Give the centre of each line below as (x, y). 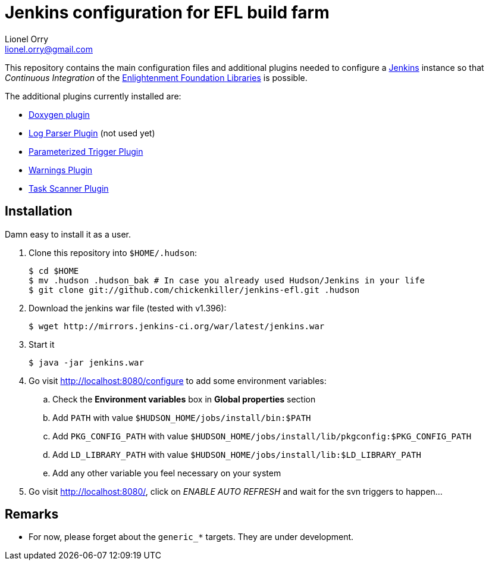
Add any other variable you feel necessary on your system (167, 473)
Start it (42, 344)
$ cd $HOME (54, 271)
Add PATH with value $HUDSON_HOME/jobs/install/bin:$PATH (182, 417)
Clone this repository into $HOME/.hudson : (113, 252)
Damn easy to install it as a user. (68, 234)
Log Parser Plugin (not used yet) (92, 133)
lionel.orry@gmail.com (49, 49)
